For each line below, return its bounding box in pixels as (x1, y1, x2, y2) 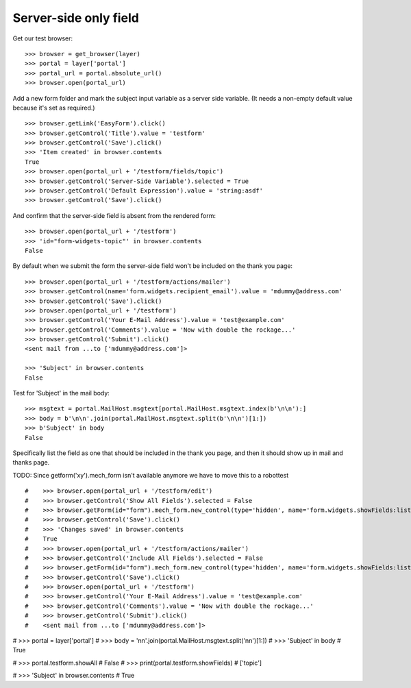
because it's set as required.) (12, 103, 95, 112)
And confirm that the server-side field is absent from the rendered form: (12, 211, 216, 219)
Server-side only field (12, 10, 140, 25)
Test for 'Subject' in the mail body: (12, 389, 110, 397)
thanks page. (12, 458, 50, 467)
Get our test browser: (12, 34, 73, 42)
